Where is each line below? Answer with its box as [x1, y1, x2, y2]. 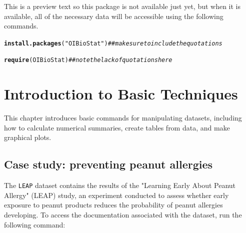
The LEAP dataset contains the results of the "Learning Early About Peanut [4, 180, 236, 190]
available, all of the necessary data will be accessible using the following [4, 10, 223, 21]
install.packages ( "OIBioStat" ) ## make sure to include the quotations [4, 39, 222, 47]
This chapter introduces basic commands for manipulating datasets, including [4, 112, 242, 123]
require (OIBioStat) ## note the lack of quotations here [4, 56, 172, 64]
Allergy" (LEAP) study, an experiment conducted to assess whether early [4, 189, 229, 200]
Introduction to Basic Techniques [4, 83, 238, 104]
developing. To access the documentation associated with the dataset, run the [4, 209, 242, 220]
